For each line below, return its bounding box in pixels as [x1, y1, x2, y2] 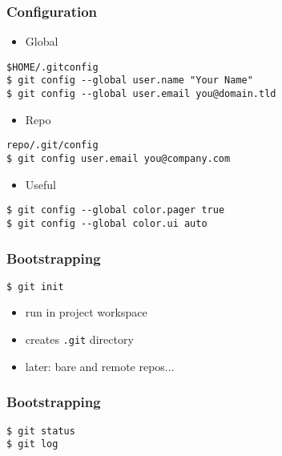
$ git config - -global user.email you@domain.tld [6, 88, 276, 100]
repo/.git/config [6, 139, 99, 151]
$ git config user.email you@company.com [6, 153, 231, 165]
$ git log [6, 438, 58, 450]
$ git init [6, 280, 64, 293]
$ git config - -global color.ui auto [6, 217, 207, 229]
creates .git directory [25, 331, 134, 348]
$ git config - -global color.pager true [6, 204, 225, 216]
